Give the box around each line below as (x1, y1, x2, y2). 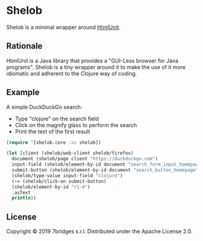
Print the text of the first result (14, 128, 91, 135)
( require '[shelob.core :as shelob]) (6, 139, 101, 145)
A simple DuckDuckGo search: (6, 103, 83, 110)
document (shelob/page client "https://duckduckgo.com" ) (11, 156, 158, 162)
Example (6, 87, 40, 98)
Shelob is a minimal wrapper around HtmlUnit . (6, 23, 121, 31)
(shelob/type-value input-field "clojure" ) (11, 172, 123, 178)
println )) (11, 195, 36, 201)
